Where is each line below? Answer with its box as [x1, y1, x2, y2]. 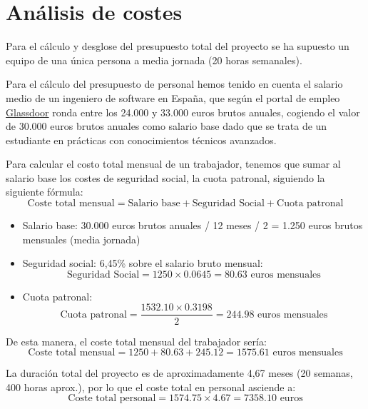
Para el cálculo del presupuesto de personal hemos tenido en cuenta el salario [6, 76, 343, 91]
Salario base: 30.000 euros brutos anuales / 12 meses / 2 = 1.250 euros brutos [22, 218, 363, 233]
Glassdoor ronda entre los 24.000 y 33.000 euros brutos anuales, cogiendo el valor [6, 104, 360, 119]
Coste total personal [68, 393, 156, 404]
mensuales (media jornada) [22, 231, 140, 246]
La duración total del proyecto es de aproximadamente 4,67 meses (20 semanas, [6, 365, 353, 380]
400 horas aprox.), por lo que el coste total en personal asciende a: [6, 379, 296, 394]
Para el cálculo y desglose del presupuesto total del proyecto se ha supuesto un [6, 39, 349, 54]
